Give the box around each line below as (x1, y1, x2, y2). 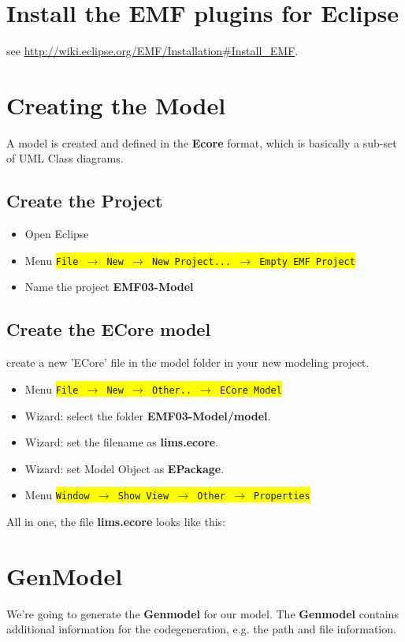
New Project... (151, 256, 232, 267)
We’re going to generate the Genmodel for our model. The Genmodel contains (6, 605, 399, 621)
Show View (117, 491, 169, 502)
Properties (254, 491, 310, 502)
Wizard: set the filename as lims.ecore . (24, 434, 219, 450)
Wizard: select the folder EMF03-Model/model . (24, 407, 271, 424)
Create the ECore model (6, 317, 211, 342)
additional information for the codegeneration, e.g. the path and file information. (6, 621, 396, 637)
